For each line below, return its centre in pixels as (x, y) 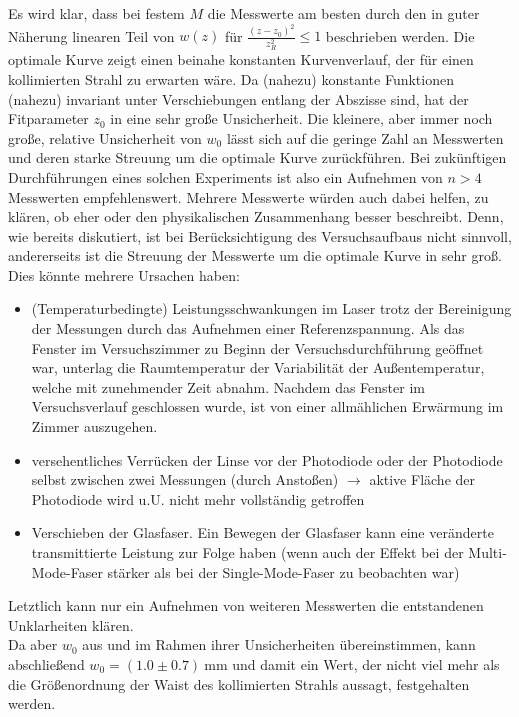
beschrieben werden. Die (400, 35)
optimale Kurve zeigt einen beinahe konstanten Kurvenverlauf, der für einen (241, 59)
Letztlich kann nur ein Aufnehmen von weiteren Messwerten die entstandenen (246, 605)
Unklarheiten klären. (71, 624)
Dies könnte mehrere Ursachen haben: (124, 274)
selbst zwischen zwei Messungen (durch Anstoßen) (185, 479)
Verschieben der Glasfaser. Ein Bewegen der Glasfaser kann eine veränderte (262, 532)
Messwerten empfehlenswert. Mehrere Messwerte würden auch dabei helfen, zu (248, 196)
